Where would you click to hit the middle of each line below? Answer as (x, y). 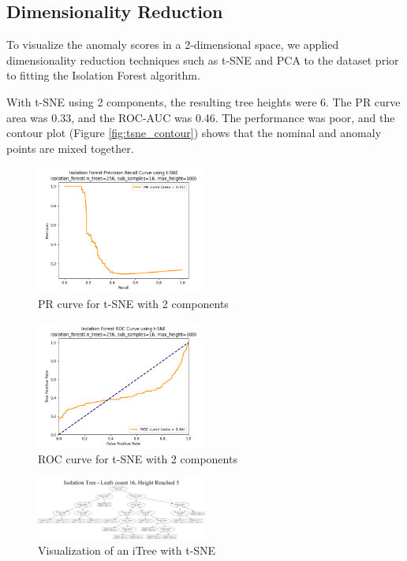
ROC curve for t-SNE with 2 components (138, 459)
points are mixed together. (70, 148)
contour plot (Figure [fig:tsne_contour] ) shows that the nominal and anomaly (194, 133)
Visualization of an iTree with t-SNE (127, 550)
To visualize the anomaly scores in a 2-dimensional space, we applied (173, 45)
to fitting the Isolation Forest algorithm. (103, 75)
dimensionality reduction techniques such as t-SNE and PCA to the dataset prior (203, 59)
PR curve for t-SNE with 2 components (133, 303)
